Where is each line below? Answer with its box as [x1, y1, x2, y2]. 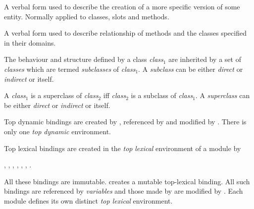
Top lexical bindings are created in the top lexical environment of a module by [4, 143, 241, 153]
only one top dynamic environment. [4, 126, 111, 136]
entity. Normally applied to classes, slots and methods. [4, 11, 169, 21]
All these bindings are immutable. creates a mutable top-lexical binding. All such [4, 176, 250, 186]
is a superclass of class [31, 90, 99, 101]
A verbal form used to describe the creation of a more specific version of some [4, 1, 240, 11]
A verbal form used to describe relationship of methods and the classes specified [4, 28, 247, 38]
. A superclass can [195, 90, 250, 101]
